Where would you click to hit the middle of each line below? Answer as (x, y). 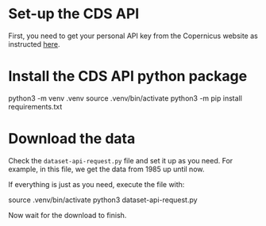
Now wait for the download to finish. (67, 215)
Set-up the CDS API (74, 14)
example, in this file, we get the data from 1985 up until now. (106, 169)
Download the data (72, 139)
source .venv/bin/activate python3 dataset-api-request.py (103, 200)
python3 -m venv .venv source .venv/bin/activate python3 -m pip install (125, 98)
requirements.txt (35, 106)
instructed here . (34, 44)
